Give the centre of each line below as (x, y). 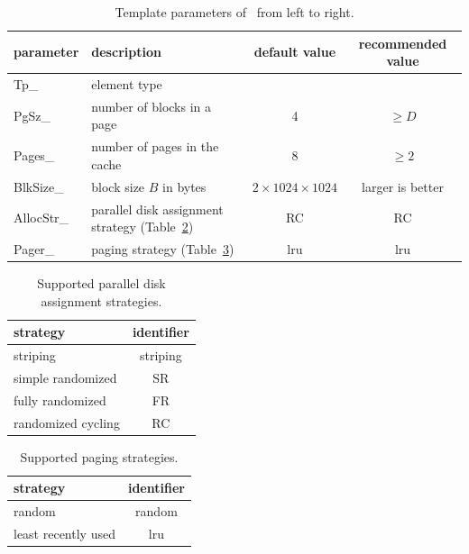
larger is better (403, 186)
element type (127, 84)
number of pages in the (155, 146)
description (126, 52)
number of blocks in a (152, 106)
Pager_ (34, 249)
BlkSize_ (39, 186)
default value (295, 52)
